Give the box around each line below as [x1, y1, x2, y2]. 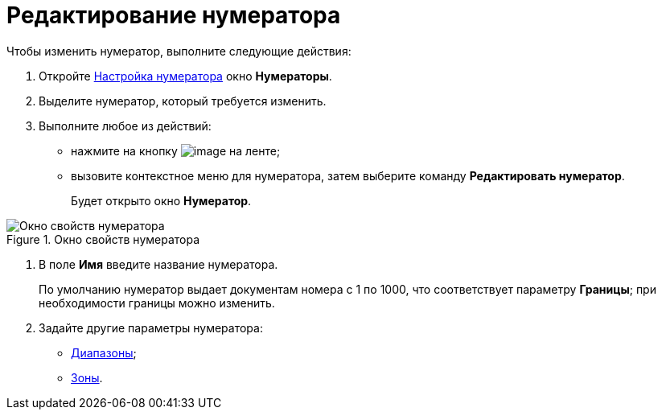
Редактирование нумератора [6, 2, 341, 29]
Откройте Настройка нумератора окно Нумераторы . [39, 68, 332, 83]
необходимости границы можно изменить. [39, 295, 275, 310]
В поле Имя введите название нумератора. [39, 257, 278, 271]
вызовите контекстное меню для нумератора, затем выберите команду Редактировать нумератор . [71, 168, 625, 183]
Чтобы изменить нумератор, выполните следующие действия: [6, 43, 352, 58]
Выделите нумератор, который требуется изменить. [39, 93, 327, 108]
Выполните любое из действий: [39, 118, 212, 133]
